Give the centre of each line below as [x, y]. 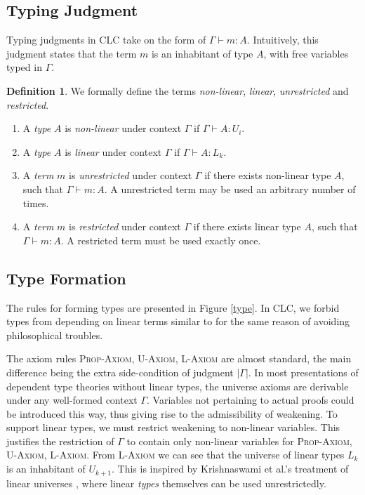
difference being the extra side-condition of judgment [120, 372]
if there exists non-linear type [268, 175]
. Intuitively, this [283, 40]
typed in [24, 67]
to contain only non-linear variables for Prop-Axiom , [239, 441]
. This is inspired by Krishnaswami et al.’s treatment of [230, 469]
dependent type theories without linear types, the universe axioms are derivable [178, 386]
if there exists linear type [247, 226]
